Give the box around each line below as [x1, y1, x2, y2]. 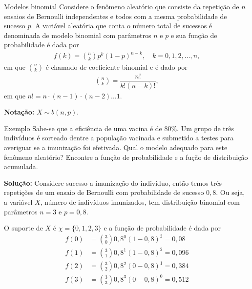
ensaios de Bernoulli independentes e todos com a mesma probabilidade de [4, 11, 227, 21]
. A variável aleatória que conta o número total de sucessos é [31, 20, 212, 31]
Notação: [4, 107, 35, 117]
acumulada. [4, 161, 38, 172]
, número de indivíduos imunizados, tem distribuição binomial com [40, 196, 240, 207]
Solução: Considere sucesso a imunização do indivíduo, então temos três [4, 177, 222, 188]
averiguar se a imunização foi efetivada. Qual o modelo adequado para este [4, 142, 228, 152]
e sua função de [170, 30, 217, 40]
